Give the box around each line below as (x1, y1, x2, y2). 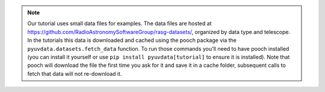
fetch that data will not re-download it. (27, 70, 122, 77)
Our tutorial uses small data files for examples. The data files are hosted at (27, 20, 212, 27)
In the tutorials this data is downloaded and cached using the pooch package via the (27, 36, 237, 44)
